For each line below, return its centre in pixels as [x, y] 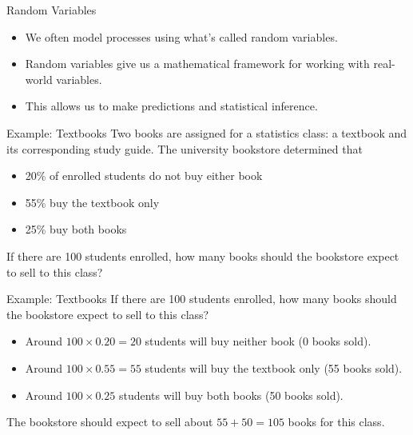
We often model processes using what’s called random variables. [181, 36]
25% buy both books [76, 229]
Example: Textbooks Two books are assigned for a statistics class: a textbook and [207, 132]
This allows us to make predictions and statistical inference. [171, 106]
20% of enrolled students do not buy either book [144, 176]
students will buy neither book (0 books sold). [258, 341]
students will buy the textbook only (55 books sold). [274, 367]
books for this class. [336, 422]
